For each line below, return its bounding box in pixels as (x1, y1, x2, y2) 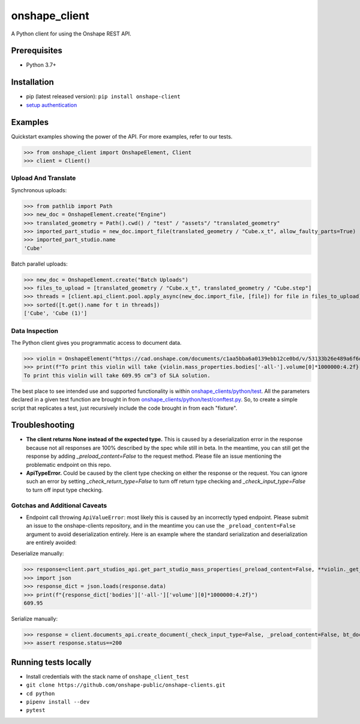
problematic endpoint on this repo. (26, 461, 112, 468)
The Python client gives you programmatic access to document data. (11, 339, 182, 346)
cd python (26, 690, 55, 697)
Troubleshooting (11, 420, 75, 430)
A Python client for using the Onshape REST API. (11, 30, 131, 37)
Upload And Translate (11, 174, 76, 183)
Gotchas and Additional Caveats (11, 501, 107, 510)
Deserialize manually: (11, 550, 64, 557)
